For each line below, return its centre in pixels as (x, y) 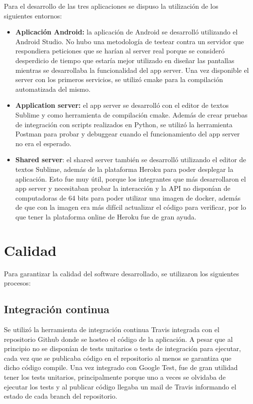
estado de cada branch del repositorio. (61, 396)
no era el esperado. (43, 143)
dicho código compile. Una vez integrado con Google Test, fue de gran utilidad (121, 367)
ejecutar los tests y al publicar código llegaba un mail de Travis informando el (120, 386)
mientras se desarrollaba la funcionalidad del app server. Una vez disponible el (132, 70)
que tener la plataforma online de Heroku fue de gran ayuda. (106, 216)
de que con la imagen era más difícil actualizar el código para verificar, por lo (131, 207)
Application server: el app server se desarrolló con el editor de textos (122, 105)
